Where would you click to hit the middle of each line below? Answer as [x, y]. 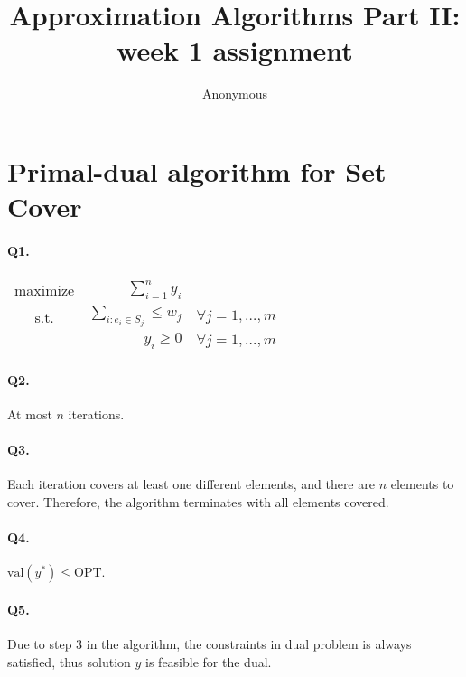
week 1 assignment [235, 50]
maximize [45, 290]
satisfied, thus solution [69, 661]
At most [30, 414]
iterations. [96, 414]
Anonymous [235, 94]
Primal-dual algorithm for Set [197, 170]
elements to [422, 484]
